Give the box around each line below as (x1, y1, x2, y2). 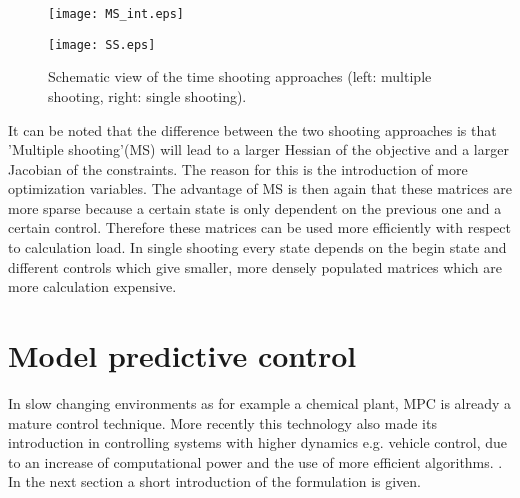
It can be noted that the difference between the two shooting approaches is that (8, 119, 497, 140)
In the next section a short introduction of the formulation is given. (8, 471, 421, 492)
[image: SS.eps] (48, 37, 156, 52)
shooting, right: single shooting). (48, 85, 247, 106)
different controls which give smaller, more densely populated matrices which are (8, 256, 503, 277)
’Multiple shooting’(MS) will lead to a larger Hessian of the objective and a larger (8, 139, 509, 160)
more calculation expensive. (8, 276, 177, 297)
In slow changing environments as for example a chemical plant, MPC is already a (8, 392, 512, 413)
